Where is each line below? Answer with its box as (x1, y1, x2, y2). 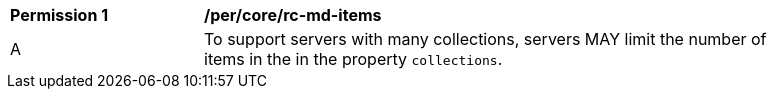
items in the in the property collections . (204, 49, 503, 69)
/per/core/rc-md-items (204, 5, 382, 25)
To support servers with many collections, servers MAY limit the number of (204, 29, 767, 49)
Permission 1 (10, 5, 109, 25)
